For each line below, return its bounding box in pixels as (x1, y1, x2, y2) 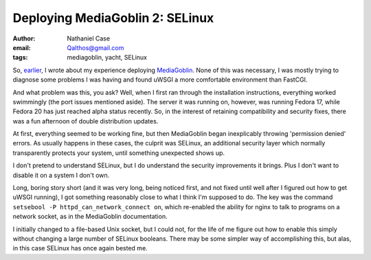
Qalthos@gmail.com (67, 43, 124, 51)
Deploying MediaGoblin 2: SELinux (12, 10, 214, 25)
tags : (12, 54, 28, 62)
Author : (12, 34, 36, 43)
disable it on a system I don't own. (12, 171, 110, 179)
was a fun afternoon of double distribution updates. (12, 117, 159, 125)
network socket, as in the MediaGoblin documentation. (12, 213, 168, 221)
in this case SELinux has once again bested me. (12, 244, 148, 252)
